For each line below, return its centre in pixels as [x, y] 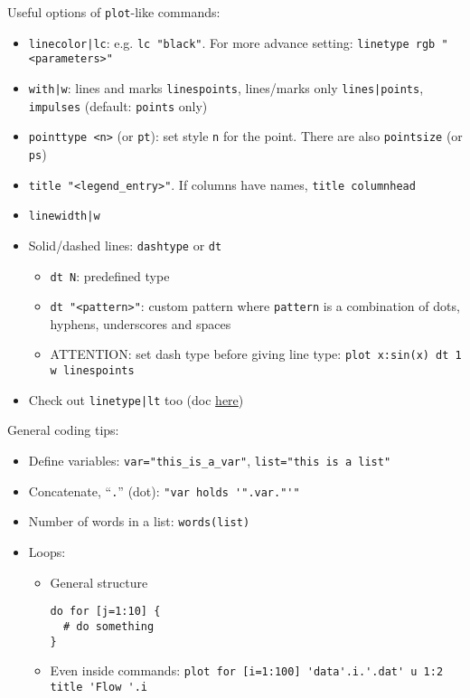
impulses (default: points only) [118, 105]
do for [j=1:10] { [105, 612]
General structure [99, 582]
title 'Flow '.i [99, 687]
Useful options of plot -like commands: [114, 12]
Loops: [47, 552]
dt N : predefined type [110, 275]
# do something [108, 626]
